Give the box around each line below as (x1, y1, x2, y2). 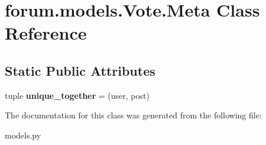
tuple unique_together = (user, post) (5, 89, 150, 101)
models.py (5, 128, 41, 141)
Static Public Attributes (5, 61, 155, 79)
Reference (5, 21, 87, 45)
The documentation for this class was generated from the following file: (5, 109, 262, 121)
